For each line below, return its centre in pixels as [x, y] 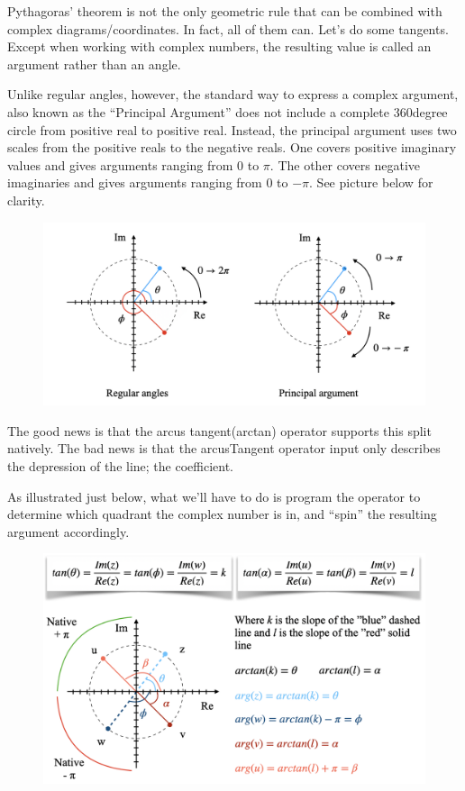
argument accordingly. [68, 531]
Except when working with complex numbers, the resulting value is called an [219, 46]
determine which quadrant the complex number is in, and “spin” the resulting [222, 514]
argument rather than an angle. [94, 64]
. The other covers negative [345, 164]
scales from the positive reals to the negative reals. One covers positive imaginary [232, 147]
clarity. [26, 200]
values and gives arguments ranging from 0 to [133, 164]
